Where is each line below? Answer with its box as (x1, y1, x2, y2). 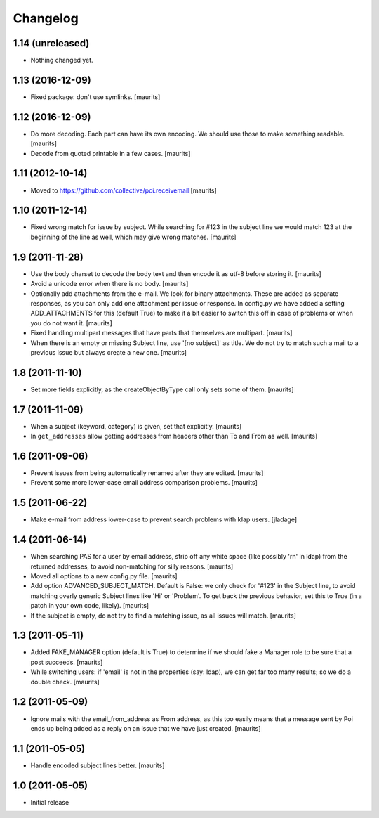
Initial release (30, 798, 69, 806)
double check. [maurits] (30, 677, 100, 686)
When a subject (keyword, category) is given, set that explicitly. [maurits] (30, 422, 242, 430)
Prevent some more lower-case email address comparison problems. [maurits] (30, 479, 258, 487)
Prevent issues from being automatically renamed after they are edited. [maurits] (30, 469, 264, 477)
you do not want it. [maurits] (30, 318, 112, 327)
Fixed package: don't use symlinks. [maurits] (30, 92, 161, 101)
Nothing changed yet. (30, 56, 94, 65)
